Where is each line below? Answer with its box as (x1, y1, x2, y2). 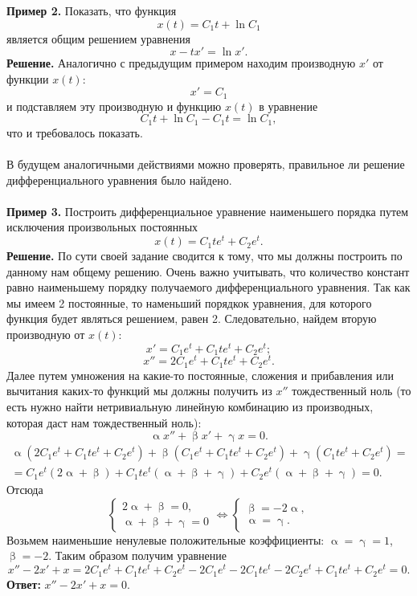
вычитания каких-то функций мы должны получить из (6, 382, 272, 399)
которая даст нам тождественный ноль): (6, 414, 202, 431)
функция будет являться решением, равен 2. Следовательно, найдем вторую (6, 310, 377, 327)
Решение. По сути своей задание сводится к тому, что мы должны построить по (6, 247, 403, 264)
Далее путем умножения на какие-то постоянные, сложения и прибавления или (6, 366, 394, 383)
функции (6, 70, 49, 87)
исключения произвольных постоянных (6, 218, 198, 235)
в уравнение (259, 97, 318, 114)
